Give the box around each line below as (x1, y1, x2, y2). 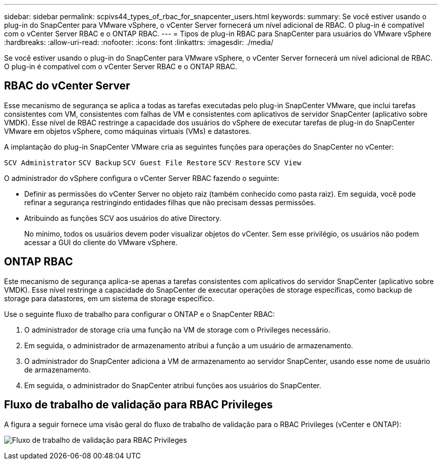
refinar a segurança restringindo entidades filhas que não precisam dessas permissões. (24, 198, 316, 207)
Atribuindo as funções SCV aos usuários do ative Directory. (24, 213, 222, 222)
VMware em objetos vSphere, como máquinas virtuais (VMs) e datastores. (4, 126, 251, 135)
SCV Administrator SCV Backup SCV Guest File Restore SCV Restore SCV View (4, 158, 301, 167)
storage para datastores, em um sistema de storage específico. (4, 294, 214, 303)
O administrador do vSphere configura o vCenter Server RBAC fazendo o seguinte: (4, 173, 280, 182)
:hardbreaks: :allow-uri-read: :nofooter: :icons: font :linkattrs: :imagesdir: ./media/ (4, 38, 273, 47)
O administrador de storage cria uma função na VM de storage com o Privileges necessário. (24, 325, 330, 334)
